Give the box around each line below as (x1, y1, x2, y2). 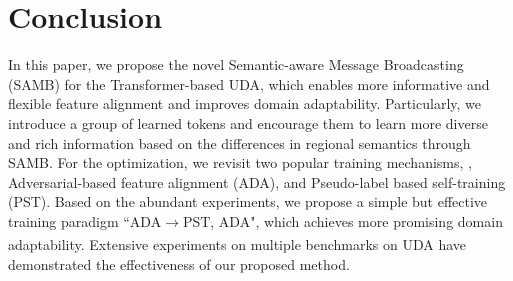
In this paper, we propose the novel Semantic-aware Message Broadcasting (8, 54, 464, 75)
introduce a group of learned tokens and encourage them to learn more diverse (8, 112, 488, 133)
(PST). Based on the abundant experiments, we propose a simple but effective (8, 191, 488, 212)
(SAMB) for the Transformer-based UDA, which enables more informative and (8, 73, 490, 94)
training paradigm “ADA (8, 210, 162, 231)
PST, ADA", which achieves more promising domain (182, 210, 503, 231)
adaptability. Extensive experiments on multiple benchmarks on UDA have (8, 234, 467, 255)
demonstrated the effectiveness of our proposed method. (8, 253, 350, 274)
